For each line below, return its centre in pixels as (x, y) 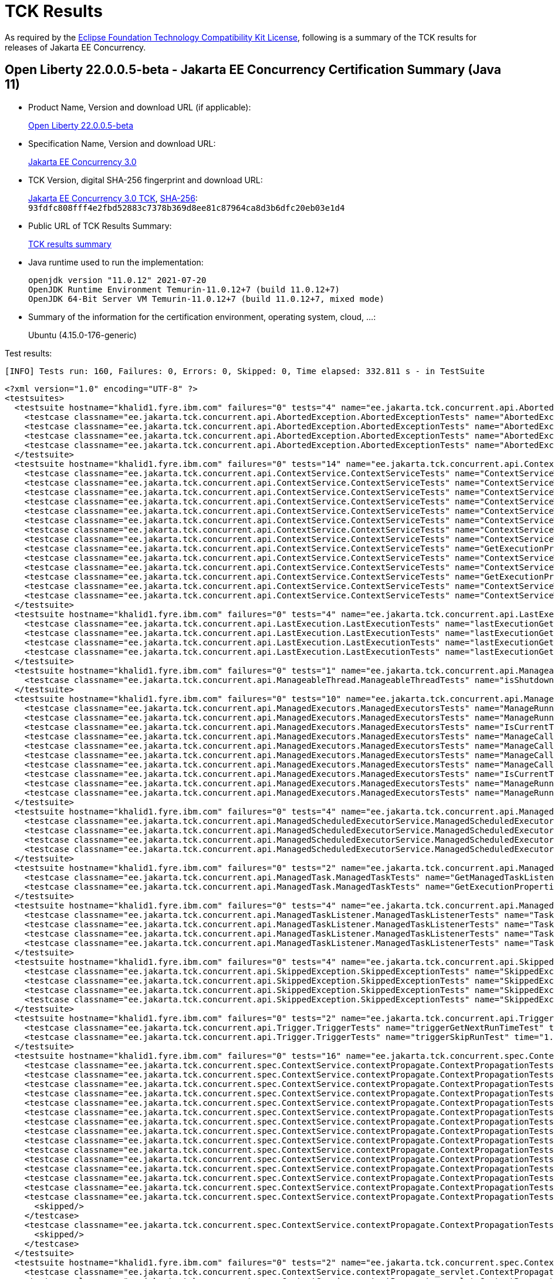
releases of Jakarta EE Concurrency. (75, 47)
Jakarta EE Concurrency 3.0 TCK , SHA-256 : (113, 198)
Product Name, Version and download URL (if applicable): (140, 107)
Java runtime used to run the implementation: (116, 262)
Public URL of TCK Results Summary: (100, 225)
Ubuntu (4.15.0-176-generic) (82, 335)
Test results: (28, 353)
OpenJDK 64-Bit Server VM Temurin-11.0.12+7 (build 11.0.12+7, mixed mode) (206, 299)
